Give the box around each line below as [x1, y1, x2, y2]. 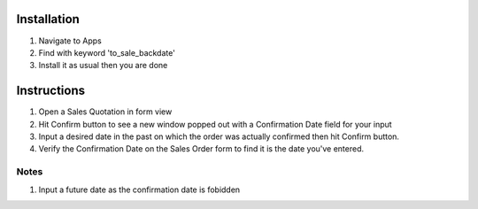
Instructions [16, 83, 86, 98]
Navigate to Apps [38, 35, 102, 46]
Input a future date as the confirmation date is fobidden [38, 184, 241, 195]
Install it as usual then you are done [38, 60, 168, 71]
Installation [16, 12, 80, 27]
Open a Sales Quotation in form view [38, 106, 173, 117]
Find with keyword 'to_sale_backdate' [38, 47, 176, 58]
